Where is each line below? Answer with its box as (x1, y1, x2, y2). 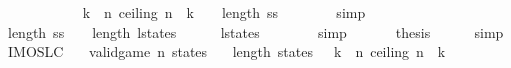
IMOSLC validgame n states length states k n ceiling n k (7, 41, 446, 62)
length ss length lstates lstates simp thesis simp (7, 21, 504, 42)
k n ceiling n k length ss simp (82, 2, 366, 22)
